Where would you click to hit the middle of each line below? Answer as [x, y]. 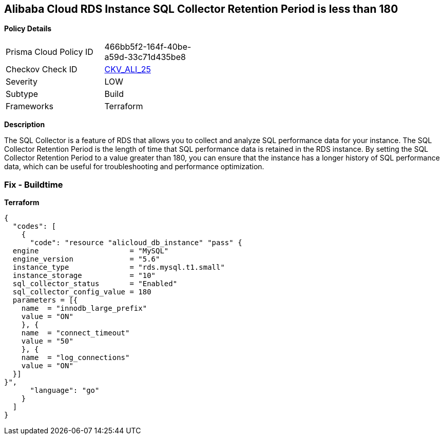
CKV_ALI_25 [128, 69]
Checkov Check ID [42, 69]
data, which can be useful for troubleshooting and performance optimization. [134, 167]
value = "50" [47, 341]
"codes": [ [34, 226]
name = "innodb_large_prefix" [84, 308]
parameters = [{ [45, 300]
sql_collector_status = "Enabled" [95, 284]
